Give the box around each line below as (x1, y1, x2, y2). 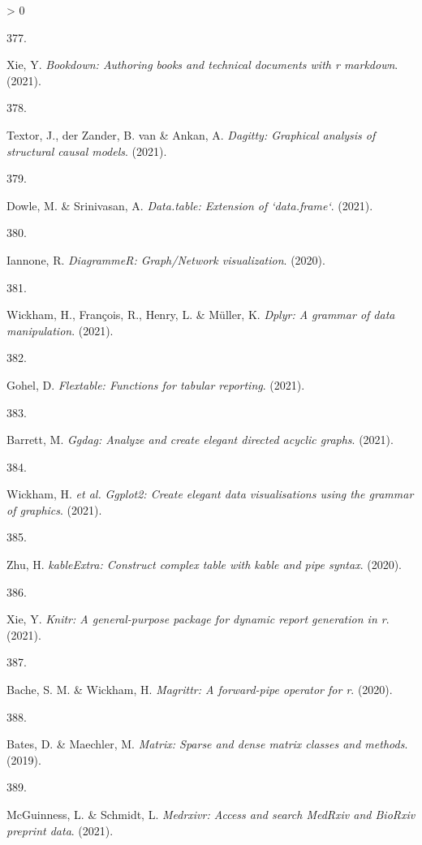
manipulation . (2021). (6, 321, 114, 338)
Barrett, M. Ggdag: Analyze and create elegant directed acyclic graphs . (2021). (6, 431, 394, 448)
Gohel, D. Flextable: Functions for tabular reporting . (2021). (6, 376, 305, 393)
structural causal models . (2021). (6, 142, 167, 159)
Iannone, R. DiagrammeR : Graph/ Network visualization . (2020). (6, 251, 325, 268)
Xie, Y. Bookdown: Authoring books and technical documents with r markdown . (6, 56, 398, 73)
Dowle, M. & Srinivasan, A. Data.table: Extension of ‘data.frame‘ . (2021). (6, 196, 373, 213)
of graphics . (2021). (6, 501, 102, 518)
